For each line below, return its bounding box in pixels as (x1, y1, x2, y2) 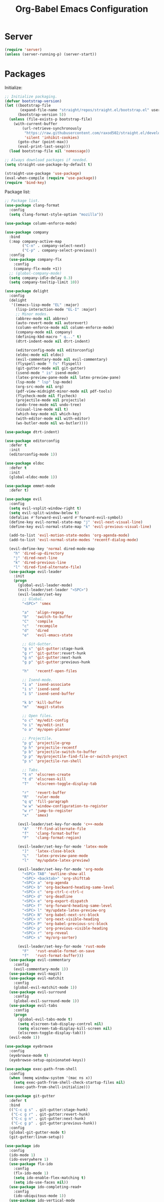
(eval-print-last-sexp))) (17, 144, 70, 149)
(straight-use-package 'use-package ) (4, 171, 82, 176)
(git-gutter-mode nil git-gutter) (15, 366, 86, 371)
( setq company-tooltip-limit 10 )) (9, 280, 79, 285)
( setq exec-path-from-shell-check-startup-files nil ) (13, 1080, 125, 1085)
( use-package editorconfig (4, 438, 60, 443)
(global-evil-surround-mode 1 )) (13, 999, 79, 1003)
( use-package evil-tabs (9, 1003, 57, 1008)
